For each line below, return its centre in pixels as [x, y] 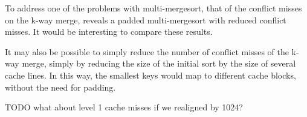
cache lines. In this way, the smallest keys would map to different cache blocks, [150, 75]
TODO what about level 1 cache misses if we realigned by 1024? [124, 107]
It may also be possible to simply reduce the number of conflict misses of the [147, 51]
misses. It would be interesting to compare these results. [109, 31]
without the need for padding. [60, 87]
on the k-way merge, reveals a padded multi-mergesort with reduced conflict [146, 19]
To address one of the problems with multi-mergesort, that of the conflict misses [153, 8]
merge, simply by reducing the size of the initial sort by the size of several [159, 63]
